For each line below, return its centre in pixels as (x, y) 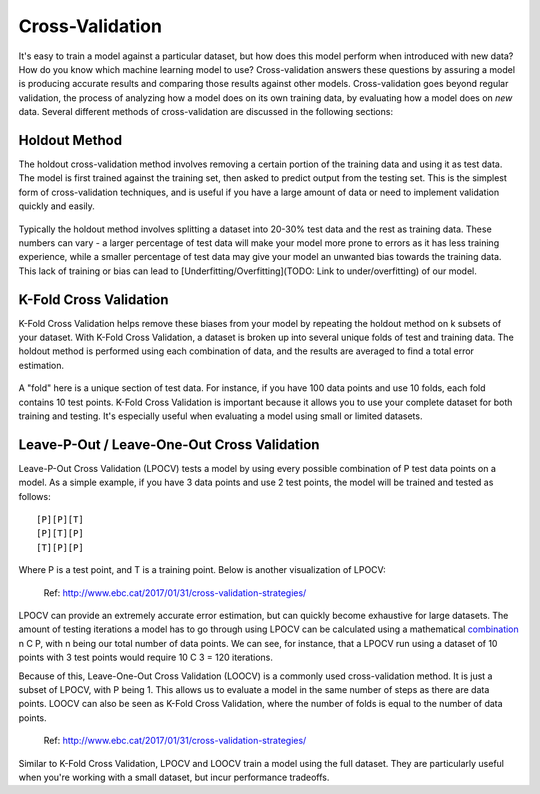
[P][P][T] (60, 519)
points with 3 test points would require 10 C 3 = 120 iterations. (146, 657)
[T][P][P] (60, 547)
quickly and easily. (56, 206)
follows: (34, 496)
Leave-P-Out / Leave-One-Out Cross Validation (169, 444)
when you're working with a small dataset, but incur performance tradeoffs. (174, 777)
